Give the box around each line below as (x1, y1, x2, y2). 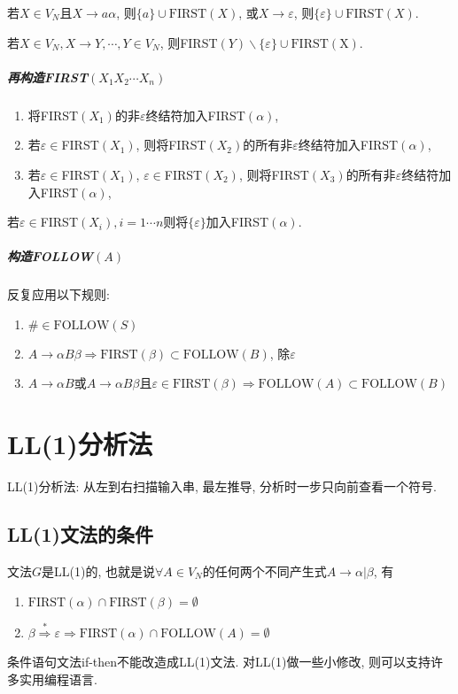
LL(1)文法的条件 (7, 520, 153, 548)
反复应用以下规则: (7, 285, 110, 304)
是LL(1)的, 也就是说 (42, 561, 155, 580)
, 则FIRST (159, 33, 218, 51)
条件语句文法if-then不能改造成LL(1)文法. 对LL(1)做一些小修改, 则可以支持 (7, 652, 431, 671)
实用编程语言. (19, 669, 97, 688)
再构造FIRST (7, 67, 89, 86)
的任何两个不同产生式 (202, 561, 327, 580)
